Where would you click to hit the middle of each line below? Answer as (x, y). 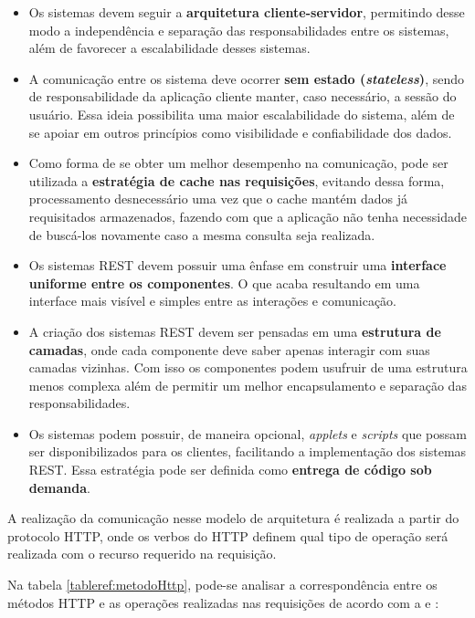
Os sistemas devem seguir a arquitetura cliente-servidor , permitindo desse (247, 12)
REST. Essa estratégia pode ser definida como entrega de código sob (230, 470)
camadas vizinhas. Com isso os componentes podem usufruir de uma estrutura (248, 367)
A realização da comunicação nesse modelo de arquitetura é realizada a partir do (233, 518)
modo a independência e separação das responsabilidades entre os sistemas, (239, 30)
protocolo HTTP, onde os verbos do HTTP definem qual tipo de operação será (228, 535)
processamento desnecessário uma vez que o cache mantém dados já (218, 199)
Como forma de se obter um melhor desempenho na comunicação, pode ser (238, 163)
